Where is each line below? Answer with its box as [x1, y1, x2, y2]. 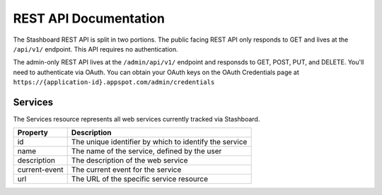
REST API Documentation [13, 11, 166, 26]
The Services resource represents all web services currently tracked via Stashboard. [13, 115, 260, 124]
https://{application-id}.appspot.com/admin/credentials [13, 78, 215, 86]
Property [17, 128, 49, 138]
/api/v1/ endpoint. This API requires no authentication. [13, 45, 178, 53]
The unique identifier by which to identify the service [71, 137, 248, 147]
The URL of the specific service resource [71, 174, 209, 184]
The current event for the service [71, 165, 182, 175]
